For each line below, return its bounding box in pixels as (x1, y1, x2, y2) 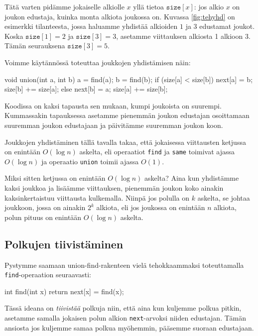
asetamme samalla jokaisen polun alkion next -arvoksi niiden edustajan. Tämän (4, 313, 246, 323)
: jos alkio (194, 1, 224, 11)
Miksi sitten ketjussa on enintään (4, 173, 106, 183)
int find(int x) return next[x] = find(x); (4, 286, 124, 296)
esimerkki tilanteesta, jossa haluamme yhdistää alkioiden (4, 21, 178, 31)
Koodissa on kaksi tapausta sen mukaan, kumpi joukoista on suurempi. (4, 100, 222, 111)
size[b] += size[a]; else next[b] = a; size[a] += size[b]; (4, 84, 168, 94)
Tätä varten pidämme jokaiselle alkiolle (4, 1, 125, 11)
